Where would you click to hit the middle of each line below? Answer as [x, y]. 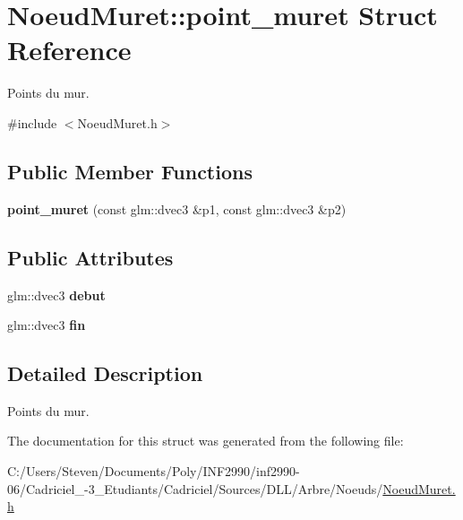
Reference [69, 50]
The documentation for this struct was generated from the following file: [206, 441]
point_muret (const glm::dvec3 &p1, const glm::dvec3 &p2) [177, 208]
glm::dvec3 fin [47, 325]
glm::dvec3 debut [56, 295]
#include [32, 122]
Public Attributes [90, 257]
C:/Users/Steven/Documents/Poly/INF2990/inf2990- [154, 471]
